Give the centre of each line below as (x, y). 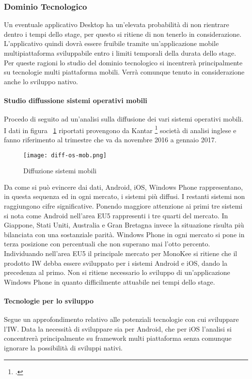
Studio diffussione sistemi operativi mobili (76, 100)
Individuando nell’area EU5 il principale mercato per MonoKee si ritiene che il (121, 253)
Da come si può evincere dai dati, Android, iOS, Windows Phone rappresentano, (124, 187)
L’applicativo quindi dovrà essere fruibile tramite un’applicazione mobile (111, 43)
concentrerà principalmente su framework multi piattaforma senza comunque (118, 338)
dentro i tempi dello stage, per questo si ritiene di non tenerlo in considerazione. (123, 34)
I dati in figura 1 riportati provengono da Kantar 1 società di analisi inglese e (120, 129)
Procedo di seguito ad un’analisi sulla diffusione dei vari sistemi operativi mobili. (124, 119)
